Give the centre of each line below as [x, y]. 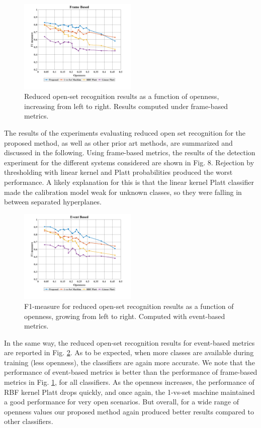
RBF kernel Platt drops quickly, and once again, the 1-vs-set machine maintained [129, 392]
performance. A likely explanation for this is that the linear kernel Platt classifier [129, 182]
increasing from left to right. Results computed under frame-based [126, 106]
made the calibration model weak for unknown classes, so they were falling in [123, 192]
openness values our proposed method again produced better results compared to [129, 411]
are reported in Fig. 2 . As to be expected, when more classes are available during [129, 352]
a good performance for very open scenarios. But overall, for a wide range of [121, 402]
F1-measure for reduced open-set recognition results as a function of [129, 306]
